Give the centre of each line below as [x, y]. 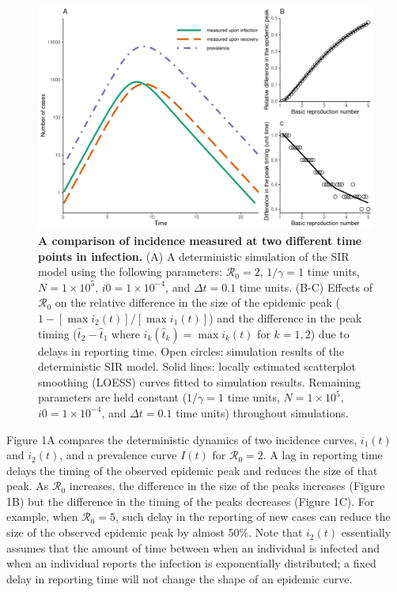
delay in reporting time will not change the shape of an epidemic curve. [180, 578]
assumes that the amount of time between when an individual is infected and [193, 547]
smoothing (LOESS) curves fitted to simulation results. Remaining [199, 381]
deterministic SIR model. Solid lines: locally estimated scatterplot [197, 366]
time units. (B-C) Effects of [306, 287]
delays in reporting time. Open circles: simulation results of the [191, 351]
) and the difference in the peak [285, 317]
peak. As [28, 486]
